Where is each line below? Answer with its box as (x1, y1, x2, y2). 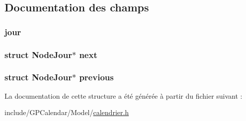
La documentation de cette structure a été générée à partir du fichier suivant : (4, 90, 243, 101)
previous (79, 71, 114, 83)
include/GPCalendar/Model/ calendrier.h (4, 107, 129, 118)
